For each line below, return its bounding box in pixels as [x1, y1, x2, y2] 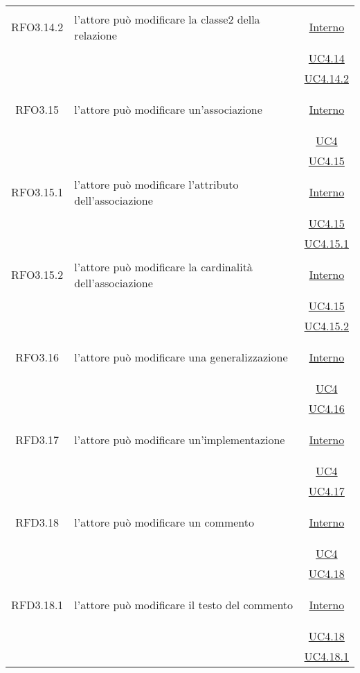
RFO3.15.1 [11, 184, 64, 200]
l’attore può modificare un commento [74, 514, 255, 530]
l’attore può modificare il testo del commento [74, 597, 294, 613]
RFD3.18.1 [11, 597, 64, 613]
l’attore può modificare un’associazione [74, 101, 262, 117]
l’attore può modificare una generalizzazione [74, 349, 288, 365]
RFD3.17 [15, 432, 60, 448]
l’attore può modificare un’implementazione [74, 432, 285, 448]
